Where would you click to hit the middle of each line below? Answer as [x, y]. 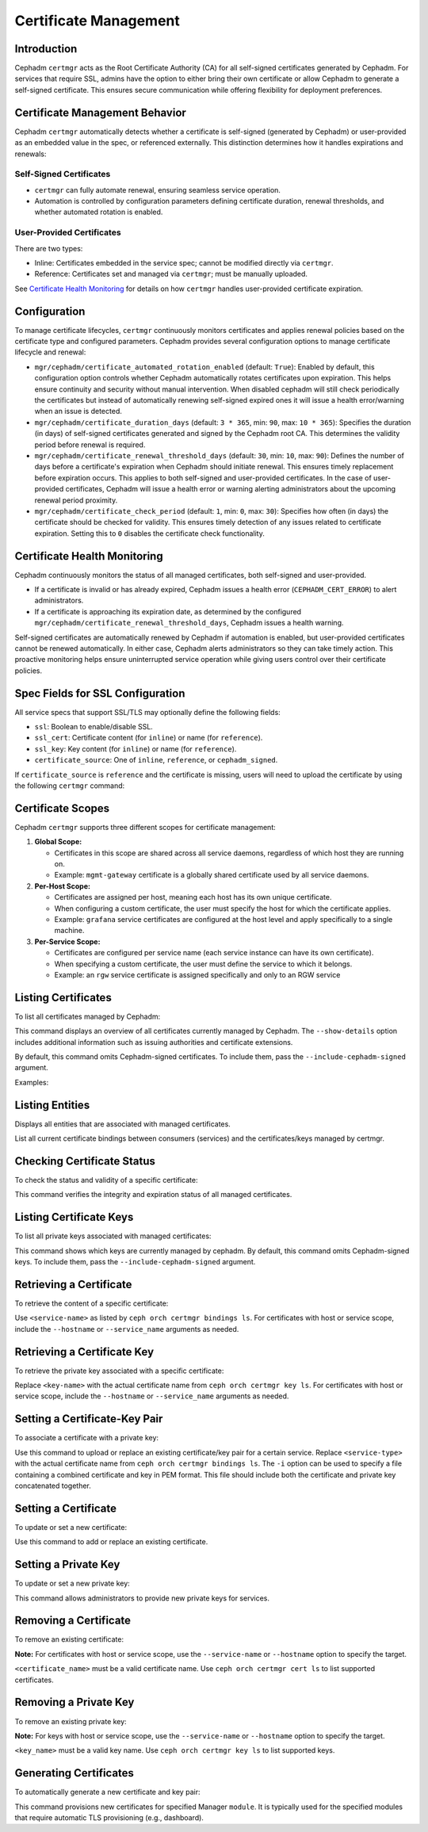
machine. [69, 931]
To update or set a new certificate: [71, 1527]
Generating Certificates [75, 1773]
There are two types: [49, 248]
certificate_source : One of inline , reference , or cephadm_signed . [156, 760]
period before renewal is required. [90, 445]
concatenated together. [53, 1486]
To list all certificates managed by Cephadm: [88, 1016]
